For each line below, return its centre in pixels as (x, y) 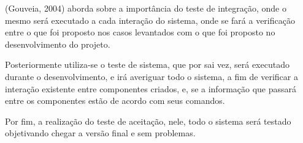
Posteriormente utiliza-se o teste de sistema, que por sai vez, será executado (147, 64)
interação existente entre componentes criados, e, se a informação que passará (151, 88)
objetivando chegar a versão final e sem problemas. (100, 133)
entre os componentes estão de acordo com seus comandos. (115, 101)
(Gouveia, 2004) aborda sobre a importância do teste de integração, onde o (146, 8)
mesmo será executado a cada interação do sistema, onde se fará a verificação (150, 20)
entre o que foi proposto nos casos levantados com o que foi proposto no (140, 32)
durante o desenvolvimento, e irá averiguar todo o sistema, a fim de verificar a (151, 76)
